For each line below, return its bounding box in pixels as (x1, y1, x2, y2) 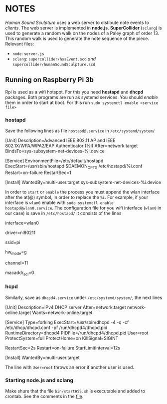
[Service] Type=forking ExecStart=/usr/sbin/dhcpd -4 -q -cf (5, 319, 129, 325)
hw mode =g (5, 248, 27, 256)
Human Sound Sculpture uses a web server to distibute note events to (5, 19, 150, 25)
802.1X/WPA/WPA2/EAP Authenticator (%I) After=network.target (5, 143, 138, 149)
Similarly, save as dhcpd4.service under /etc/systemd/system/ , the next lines (5, 294, 163, 300)
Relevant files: (5, 40, 34, 46)
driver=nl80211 (5, 229, 36, 235)
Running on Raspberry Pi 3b (5, 75, 94, 84)
